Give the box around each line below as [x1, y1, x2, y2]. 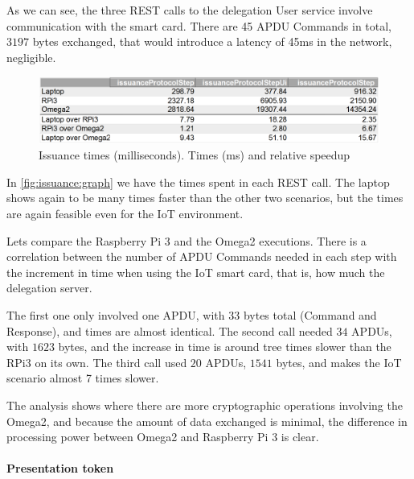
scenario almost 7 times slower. [6, 370, 159, 386]
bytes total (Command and [243, 306, 377, 323]
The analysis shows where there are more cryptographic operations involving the [6, 396, 403, 413]
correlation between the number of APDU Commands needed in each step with [6, 248, 397, 265]
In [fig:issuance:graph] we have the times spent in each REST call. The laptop [6, 173, 390, 190]
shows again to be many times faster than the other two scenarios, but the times [6, 189, 404, 206]
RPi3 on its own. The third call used [6, 353, 187, 370]
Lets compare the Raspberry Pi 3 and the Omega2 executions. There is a [6, 232, 367, 249]
